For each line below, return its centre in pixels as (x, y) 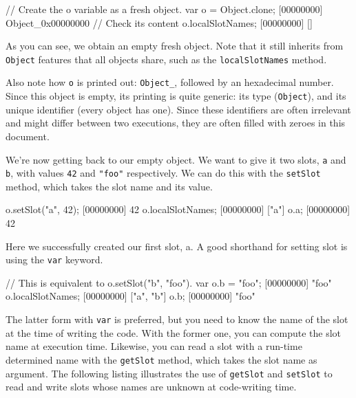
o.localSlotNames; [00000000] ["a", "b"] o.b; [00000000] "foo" (130, 296)
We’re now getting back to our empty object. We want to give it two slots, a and (176, 159)
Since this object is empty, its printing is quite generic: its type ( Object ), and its (176, 96)
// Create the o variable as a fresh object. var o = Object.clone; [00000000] (164, 9)
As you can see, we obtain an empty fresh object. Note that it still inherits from (175, 46)
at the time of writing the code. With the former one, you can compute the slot (174, 332)
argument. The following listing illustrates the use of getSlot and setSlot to (169, 373)
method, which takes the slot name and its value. (109, 186)
